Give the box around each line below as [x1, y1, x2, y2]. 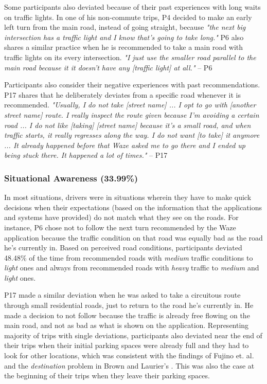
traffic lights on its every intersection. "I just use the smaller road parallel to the [4, 51, 256, 62]
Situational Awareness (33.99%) [4, 171, 138, 184]
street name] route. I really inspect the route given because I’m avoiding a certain [4, 109, 259, 120]
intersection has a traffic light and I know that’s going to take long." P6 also [4, 31, 244, 42]
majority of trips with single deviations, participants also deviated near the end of [4, 330, 262, 340]
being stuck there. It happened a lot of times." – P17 [4, 150, 168, 160]
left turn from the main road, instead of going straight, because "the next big [4, 22, 246, 32]
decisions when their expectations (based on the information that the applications [4, 202, 262, 212]
